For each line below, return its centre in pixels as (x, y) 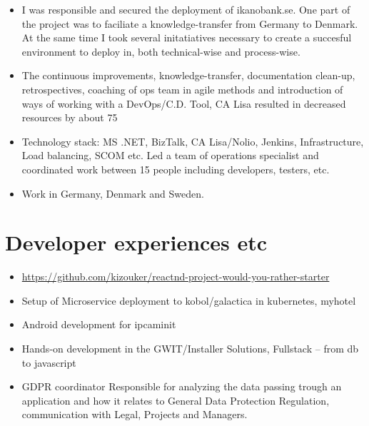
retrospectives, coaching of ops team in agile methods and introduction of (182, 89)
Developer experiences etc (136, 242)
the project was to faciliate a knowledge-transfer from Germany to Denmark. (190, 23)
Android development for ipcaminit (99, 324)
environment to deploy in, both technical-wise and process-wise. (161, 51)
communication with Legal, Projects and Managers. (135, 414)
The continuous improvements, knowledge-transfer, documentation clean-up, (188, 75)
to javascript (49, 362)
